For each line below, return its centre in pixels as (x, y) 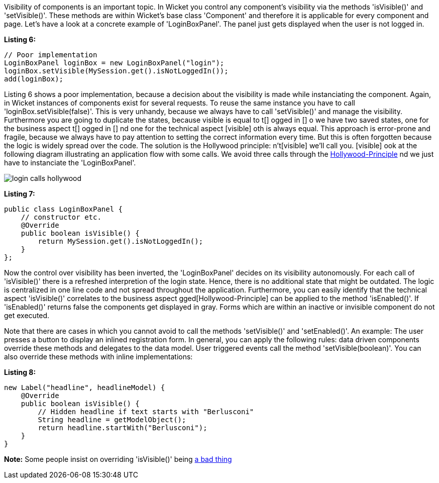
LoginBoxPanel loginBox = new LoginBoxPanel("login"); (114, 63)
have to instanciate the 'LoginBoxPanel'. (70, 163)
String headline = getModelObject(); (112, 420)
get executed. (27, 315)
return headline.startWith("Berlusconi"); (123, 428)
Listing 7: (20, 194)
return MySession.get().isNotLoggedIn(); (121, 241)
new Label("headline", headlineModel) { (85, 388)
